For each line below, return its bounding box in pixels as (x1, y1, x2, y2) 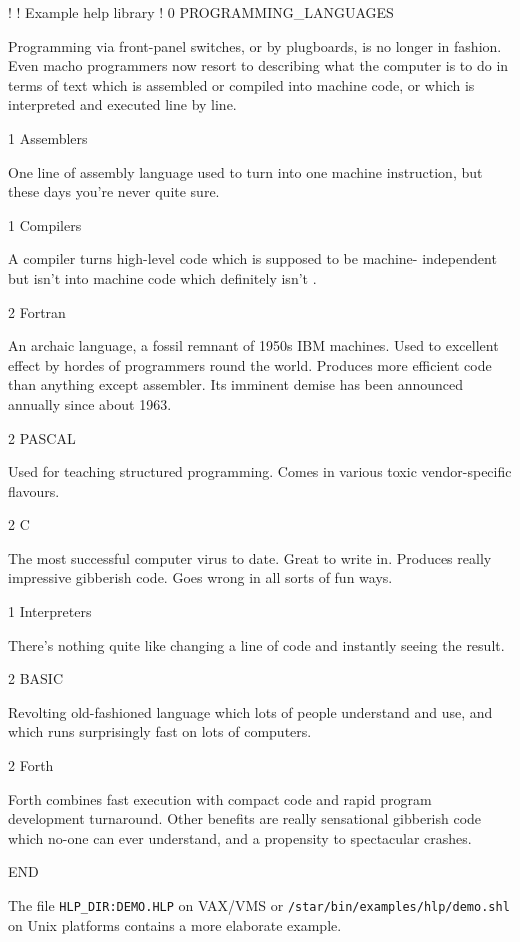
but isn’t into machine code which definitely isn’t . (8, 267, 317, 288)
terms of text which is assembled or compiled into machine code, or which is (8, 74, 475, 95)
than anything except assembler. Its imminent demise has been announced (8, 374, 464, 395)
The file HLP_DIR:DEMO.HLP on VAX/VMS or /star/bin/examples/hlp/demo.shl (8, 895, 510, 915)
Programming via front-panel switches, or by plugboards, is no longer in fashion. (8, 35, 502, 56)
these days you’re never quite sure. (8, 181, 220, 202)
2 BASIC (8, 668, 64, 689)
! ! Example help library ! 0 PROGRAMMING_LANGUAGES (8, 2, 394, 22)
